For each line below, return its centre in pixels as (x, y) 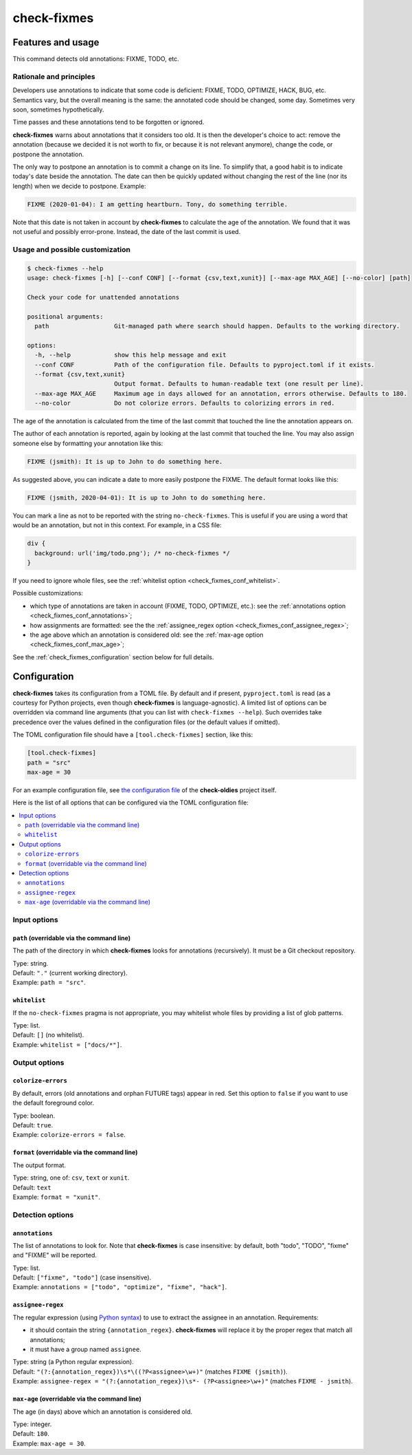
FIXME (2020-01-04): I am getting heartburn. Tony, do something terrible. (158, 204)
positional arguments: (65, 316)
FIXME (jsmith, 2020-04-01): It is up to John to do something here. (147, 498)
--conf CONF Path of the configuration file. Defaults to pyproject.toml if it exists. (205, 364)
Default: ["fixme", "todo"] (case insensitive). (82, 1277)
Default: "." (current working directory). (70, 973)
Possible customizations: (48, 593)
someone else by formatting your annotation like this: (88, 443)
